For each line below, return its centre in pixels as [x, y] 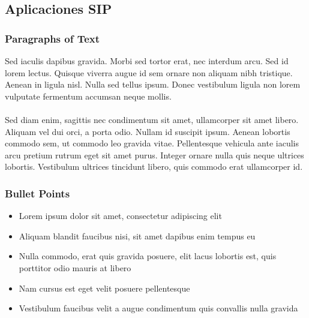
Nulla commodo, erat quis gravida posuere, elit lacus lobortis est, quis [148, 256]
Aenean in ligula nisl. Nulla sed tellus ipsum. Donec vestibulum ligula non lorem [153, 84]
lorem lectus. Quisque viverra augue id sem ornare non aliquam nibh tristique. [149, 72]
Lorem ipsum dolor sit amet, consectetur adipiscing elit [120, 216]
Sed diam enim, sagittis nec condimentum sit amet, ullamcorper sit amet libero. [152, 119]
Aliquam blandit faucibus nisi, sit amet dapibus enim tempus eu [137, 235]
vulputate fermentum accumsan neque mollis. [88, 96]
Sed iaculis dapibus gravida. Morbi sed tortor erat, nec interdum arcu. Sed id [147, 61]
